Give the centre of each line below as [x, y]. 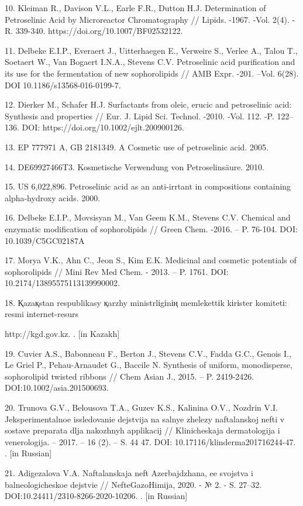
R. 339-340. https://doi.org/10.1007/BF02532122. [94, 31]
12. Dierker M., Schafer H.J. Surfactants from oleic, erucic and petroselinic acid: [148, 104]
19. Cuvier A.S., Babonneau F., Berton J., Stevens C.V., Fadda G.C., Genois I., [148, 353]
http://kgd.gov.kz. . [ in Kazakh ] [62, 334]
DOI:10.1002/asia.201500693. [57, 388]
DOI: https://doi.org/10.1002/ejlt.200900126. [103, 127]
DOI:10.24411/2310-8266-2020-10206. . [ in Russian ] [96, 496]
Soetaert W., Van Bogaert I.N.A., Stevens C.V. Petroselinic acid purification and [150, 62]
